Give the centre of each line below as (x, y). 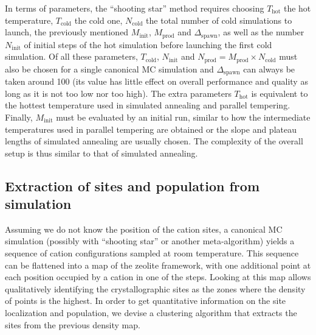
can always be (269, 69)
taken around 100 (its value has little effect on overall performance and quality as (156, 81)
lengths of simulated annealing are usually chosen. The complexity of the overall (154, 141)
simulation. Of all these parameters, (71, 56)
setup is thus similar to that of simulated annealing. (101, 153)
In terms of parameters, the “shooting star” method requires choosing (135, 8)
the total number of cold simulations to (219, 20)
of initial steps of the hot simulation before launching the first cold (148, 44)
